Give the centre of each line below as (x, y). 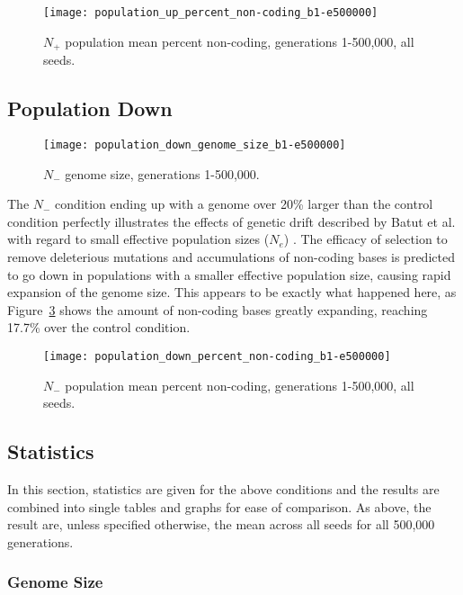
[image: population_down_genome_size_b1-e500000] (195, 144)
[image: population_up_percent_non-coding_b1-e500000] (211, 13)
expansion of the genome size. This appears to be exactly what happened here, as (232, 292)
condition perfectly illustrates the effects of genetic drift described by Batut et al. (231, 221)
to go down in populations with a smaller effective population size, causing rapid (229, 274)
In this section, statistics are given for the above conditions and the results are (223, 488)
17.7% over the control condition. (99, 327)
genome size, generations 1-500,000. (162, 173)
